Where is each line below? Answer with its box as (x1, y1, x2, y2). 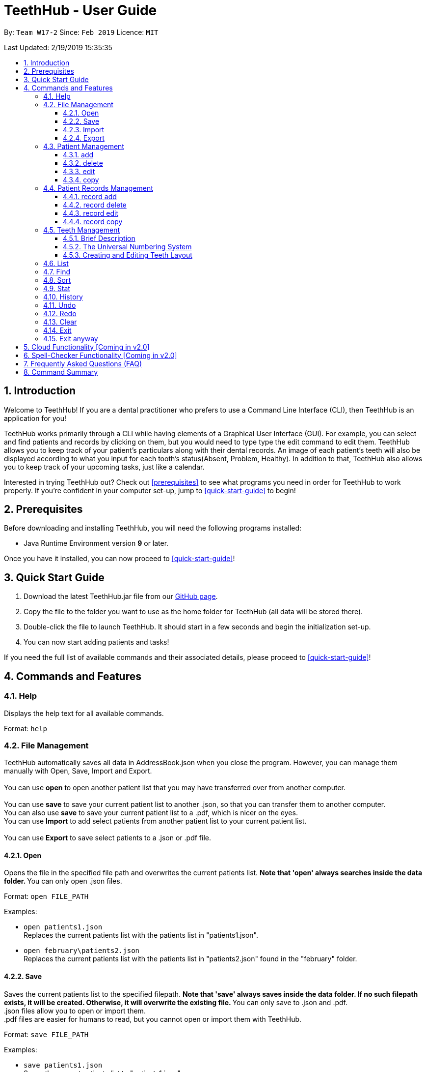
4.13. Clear (43, 317, 77, 326)
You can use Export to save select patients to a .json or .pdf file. (4, 834, 212, 842)
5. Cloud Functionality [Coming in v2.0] (24, 342, 150, 351)
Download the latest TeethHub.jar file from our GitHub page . (24, 592, 218, 601)
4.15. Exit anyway (43, 334, 98, 343)
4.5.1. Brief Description (63, 234, 135, 242)
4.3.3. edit (63, 167, 95, 176)
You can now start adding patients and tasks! (24, 638, 169, 647)
